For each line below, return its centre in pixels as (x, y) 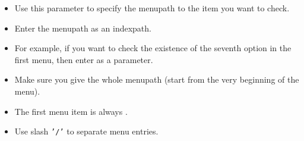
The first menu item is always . (71, 111)
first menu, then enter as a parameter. (84, 59)
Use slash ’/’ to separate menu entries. (86, 131)
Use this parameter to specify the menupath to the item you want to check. (152, 8)
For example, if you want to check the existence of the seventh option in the (153, 48)
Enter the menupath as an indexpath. (83, 28)
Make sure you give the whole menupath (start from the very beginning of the (157, 79)
